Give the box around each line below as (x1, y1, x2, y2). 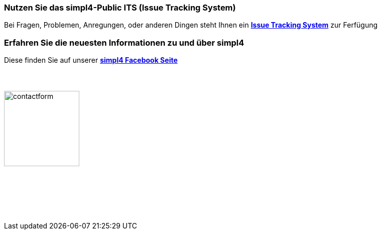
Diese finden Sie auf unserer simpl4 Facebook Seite (4, 56, 178, 65)
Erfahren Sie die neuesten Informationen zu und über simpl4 (4, 37, 244, 48)
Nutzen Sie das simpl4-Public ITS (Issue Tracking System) (4, 3, 236, 13)
